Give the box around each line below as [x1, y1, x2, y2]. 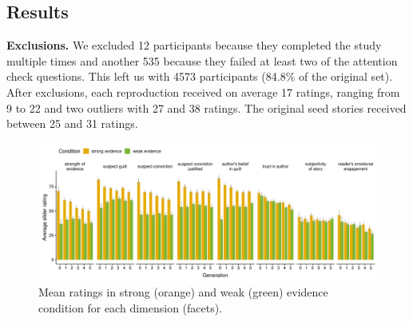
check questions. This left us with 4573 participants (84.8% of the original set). [6, 68, 393, 85]
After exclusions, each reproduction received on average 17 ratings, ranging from [6, 83, 400, 100]
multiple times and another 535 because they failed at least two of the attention [6, 52, 398, 69]
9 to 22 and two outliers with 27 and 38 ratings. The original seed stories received [6, 99, 407, 116]
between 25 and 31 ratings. [6, 115, 138, 132]
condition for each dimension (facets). [38, 300, 223, 316]
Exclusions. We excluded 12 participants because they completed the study [6, 37, 382, 54]
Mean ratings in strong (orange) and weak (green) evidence [38, 284, 328, 300]
